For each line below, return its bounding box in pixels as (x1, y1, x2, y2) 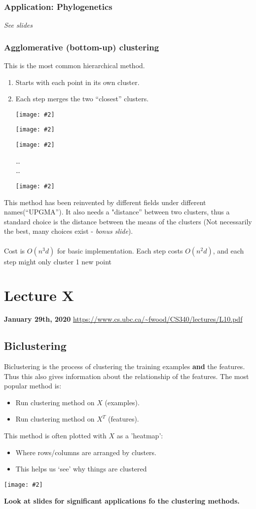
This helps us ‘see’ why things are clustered (15, 464, 147, 474)
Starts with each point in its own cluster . (15, 77, 140, 87)
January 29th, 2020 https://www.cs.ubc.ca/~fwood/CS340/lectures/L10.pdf (4, 314, 243, 324)
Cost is (4, 245, 25, 255)
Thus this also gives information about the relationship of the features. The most (4, 371, 249, 381)
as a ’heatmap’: (116, 430, 163, 441)
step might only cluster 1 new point (4, 256, 111, 266)
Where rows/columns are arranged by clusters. (15, 447, 156, 457)
